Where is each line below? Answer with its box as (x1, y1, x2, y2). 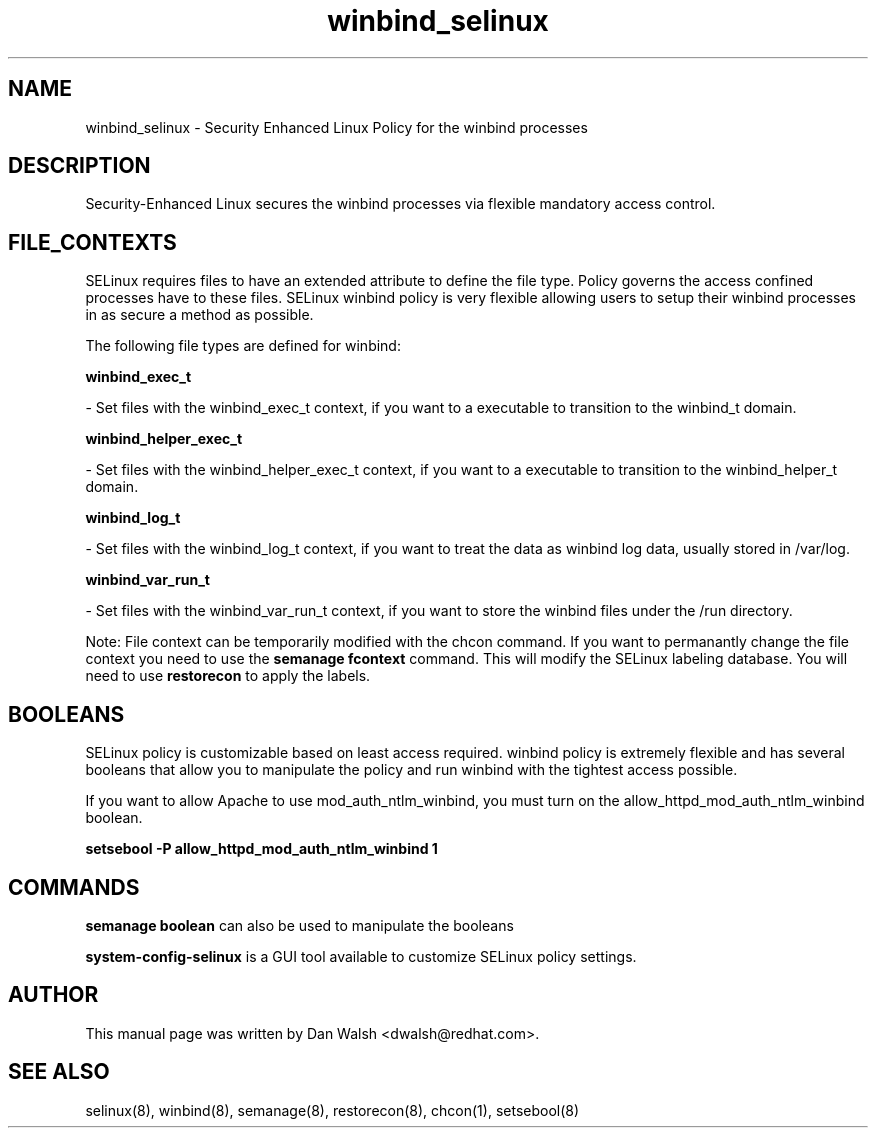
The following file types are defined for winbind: (85, 337, 401, 355)
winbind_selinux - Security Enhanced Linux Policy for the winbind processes (85, 118, 588, 136)
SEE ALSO (8, 1059, 110, 1085)
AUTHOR (8, 982, 99, 1008)
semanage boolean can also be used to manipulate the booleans (85, 916, 514, 934)
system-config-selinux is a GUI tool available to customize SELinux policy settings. (85, 947, 637, 965)
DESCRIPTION (8, 153, 151, 179)
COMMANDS (8, 874, 140, 900)
